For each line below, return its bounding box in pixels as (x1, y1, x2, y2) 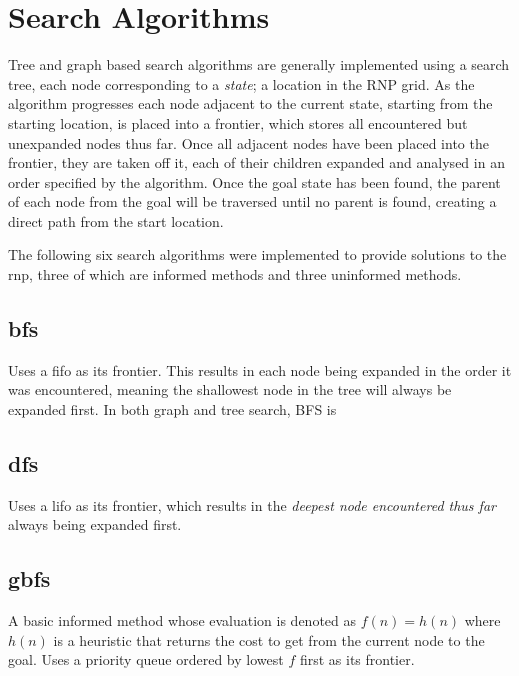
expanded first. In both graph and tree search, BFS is (8, 399, 337, 420)
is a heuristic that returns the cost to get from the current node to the (53, 629, 485, 650)
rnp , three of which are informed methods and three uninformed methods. (8, 264, 462, 285)
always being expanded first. (8, 514, 182, 535)
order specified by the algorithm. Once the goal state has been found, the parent (8, 171, 501, 192)
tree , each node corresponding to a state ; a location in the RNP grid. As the (8, 73, 475, 94)
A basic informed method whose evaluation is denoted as (8, 610, 357, 631)
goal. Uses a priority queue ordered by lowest (8, 649, 284, 670)
